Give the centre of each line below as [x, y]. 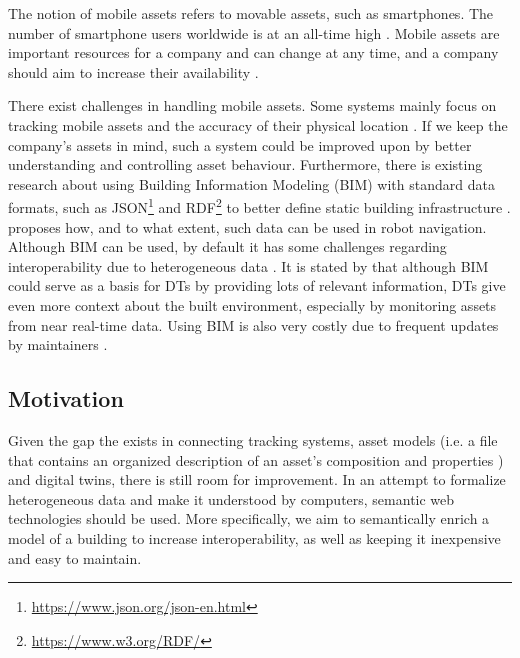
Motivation [66, 398]
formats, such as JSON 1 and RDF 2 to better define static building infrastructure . [259, 205]
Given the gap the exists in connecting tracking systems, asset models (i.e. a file [253, 439]
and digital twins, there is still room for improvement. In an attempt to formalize [257, 479]
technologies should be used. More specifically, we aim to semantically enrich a [249, 518]
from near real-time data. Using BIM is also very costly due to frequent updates [253, 324]
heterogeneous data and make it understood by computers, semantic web [231, 498]
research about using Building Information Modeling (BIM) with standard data [251, 183]
